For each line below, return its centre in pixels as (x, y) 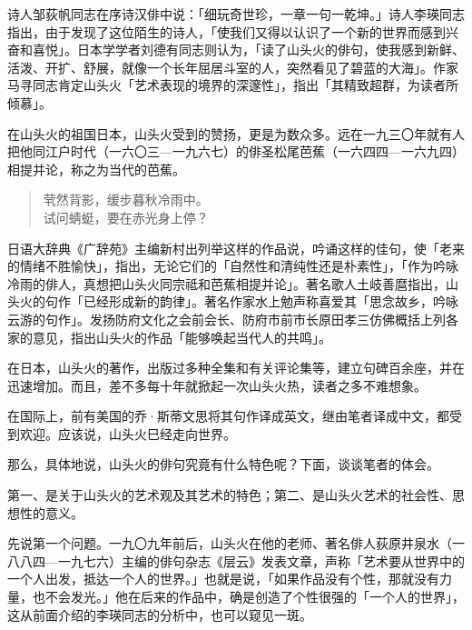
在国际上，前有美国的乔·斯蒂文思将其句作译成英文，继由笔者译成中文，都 (228, 416)
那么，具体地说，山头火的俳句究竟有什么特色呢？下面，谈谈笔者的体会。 (223, 464)
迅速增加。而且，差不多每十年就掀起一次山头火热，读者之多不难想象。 (217, 385)
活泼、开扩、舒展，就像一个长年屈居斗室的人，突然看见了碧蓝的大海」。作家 (233, 67)
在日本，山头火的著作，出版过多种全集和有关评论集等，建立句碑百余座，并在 (236, 368)
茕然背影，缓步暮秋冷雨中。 (126, 200)
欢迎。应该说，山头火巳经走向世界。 (128, 433)
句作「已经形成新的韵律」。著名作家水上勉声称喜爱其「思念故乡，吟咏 (251, 301)
